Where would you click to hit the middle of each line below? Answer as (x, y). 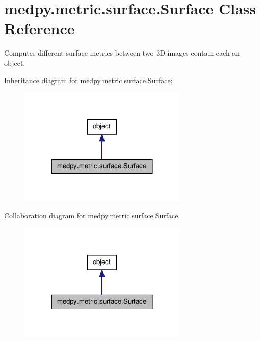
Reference (40, 28)
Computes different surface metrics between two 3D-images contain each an (122, 53)
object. (15, 62)
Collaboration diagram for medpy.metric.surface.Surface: (92, 215)
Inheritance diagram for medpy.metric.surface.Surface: (88, 80)
